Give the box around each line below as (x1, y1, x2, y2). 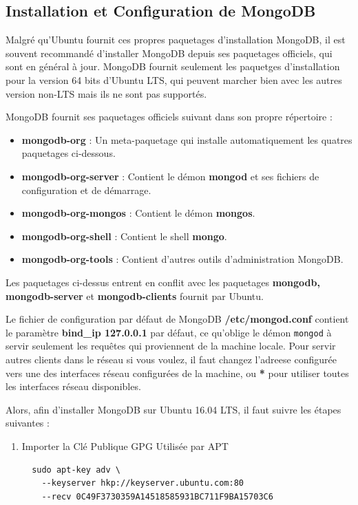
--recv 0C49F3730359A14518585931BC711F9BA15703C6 (41, 491, 273, 502)
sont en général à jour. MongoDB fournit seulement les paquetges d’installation (6, 59, 340, 74)
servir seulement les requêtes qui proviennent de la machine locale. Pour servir (6, 339, 336, 353)
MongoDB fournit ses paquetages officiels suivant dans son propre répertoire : (6, 109, 333, 124)
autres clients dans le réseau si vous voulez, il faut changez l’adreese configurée (6, 352, 337, 366)
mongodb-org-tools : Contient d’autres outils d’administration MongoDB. (21, 252, 344, 266)
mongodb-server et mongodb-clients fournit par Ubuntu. (6, 288, 264, 303)
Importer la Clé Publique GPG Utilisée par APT (21, 438, 229, 453)
